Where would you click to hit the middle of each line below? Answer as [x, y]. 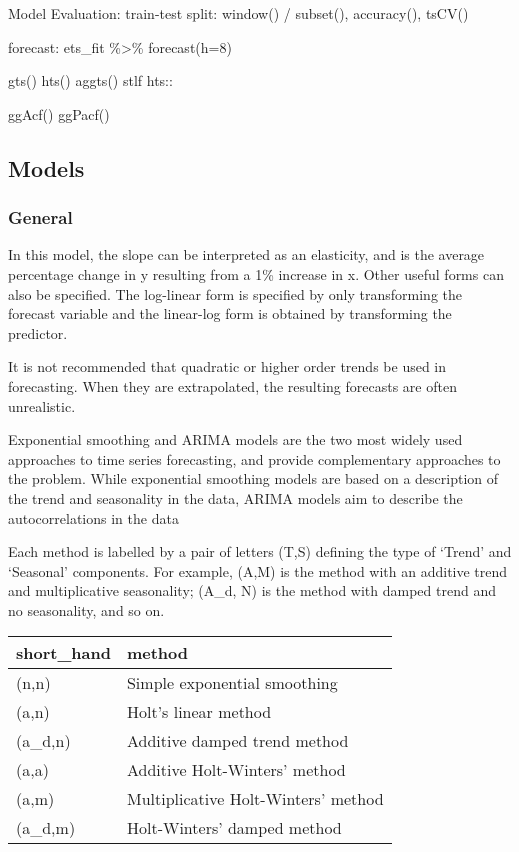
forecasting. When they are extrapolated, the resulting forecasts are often [232, 385]
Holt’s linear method [199, 712]
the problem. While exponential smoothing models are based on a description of [253, 478]
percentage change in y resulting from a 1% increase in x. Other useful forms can [256, 273]
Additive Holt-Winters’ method [236, 770]
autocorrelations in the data [93, 517]
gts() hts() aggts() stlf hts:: [90, 80]
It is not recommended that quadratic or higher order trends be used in [227, 366]
